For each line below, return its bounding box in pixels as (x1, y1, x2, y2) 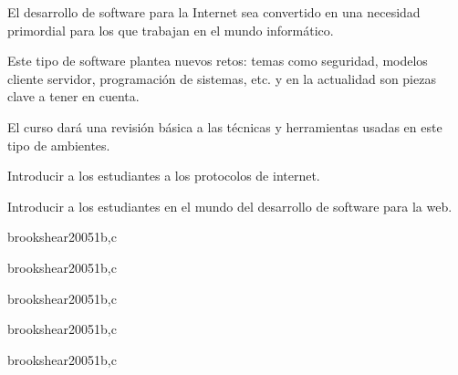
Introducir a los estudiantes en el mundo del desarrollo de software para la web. (7, 196, 453, 215)
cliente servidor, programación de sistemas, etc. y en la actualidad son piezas (7, 68, 436, 88)
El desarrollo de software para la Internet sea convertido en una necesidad (7, 3, 421, 21)
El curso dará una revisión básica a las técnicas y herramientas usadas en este (7, 117, 442, 136)
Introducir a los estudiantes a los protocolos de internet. (7, 166, 320, 185)
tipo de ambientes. (7, 135, 110, 154)
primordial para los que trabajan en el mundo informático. (7, 20, 334, 39)
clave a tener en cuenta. (7, 87, 140, 106)
